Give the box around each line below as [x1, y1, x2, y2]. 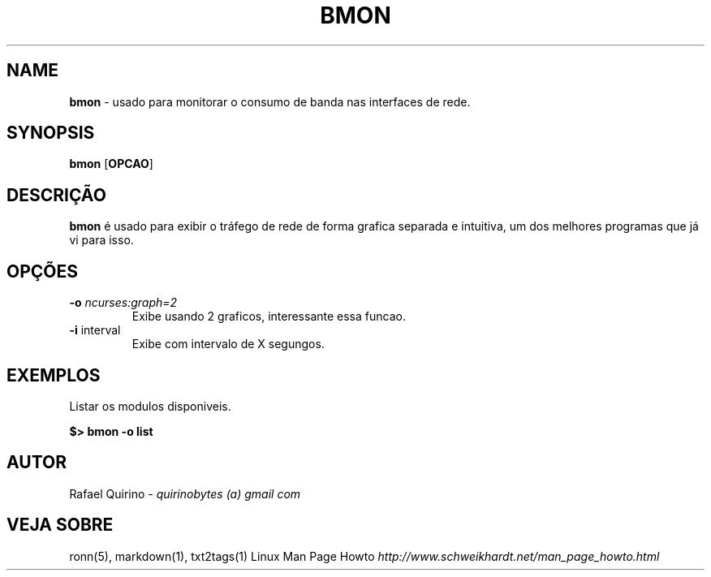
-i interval [69, 323, 121, 338]
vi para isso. [69, 233, 134, 248]
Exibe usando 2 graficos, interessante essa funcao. [131, 309, 406, 324]
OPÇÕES [6, 261, 79, 282]
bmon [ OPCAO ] [69, 157, 153, 171]
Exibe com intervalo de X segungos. [131, 337, 325, 351]
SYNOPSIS [6, 123, 95, 144]
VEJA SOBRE [6, 515, 114, 536]
